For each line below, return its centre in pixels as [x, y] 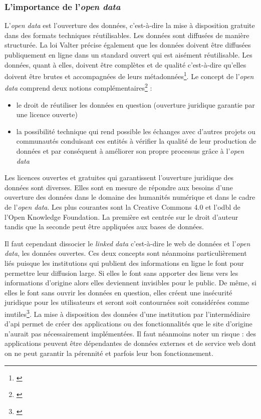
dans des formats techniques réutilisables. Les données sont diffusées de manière [127, 35]
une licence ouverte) [47, 114]
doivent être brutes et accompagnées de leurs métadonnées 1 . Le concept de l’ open [129, 75]
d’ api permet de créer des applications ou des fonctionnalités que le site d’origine [128, 324]
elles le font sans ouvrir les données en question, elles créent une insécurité [118, 292]
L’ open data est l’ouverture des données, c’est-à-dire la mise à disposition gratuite [130, 25]
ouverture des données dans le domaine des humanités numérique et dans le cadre [130, 197]
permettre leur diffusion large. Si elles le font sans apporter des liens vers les [121, 273]
